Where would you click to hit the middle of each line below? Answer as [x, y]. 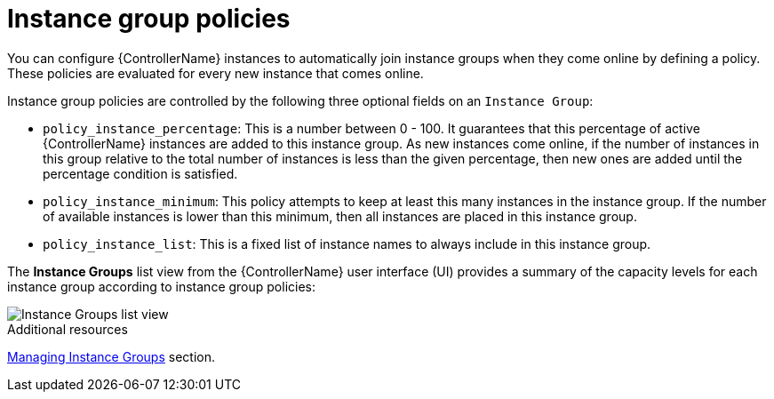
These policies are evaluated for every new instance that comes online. [215, 73]
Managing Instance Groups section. [112, 356]
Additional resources [68, 329]
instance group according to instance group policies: [162, 286]
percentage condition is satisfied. [140, 173]
